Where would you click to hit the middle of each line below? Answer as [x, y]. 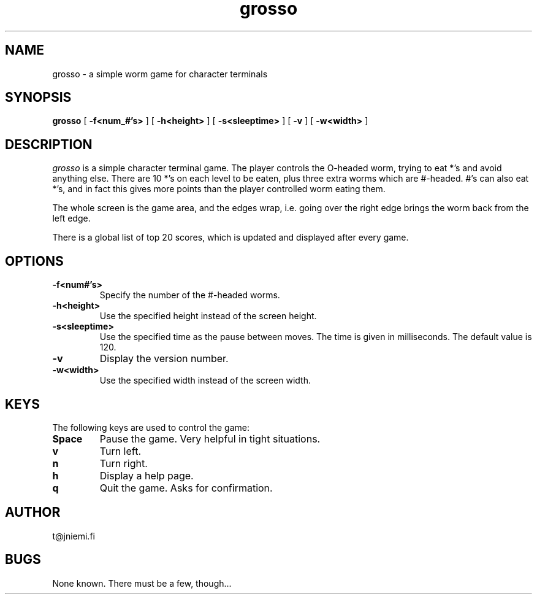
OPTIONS [34, 261]
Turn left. [120, 451]
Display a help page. [147, 475]
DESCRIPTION [49, 144]
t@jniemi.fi [74, 536]
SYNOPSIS [38, 98]
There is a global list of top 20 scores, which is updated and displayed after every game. [230, 238]
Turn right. [124, 463]
